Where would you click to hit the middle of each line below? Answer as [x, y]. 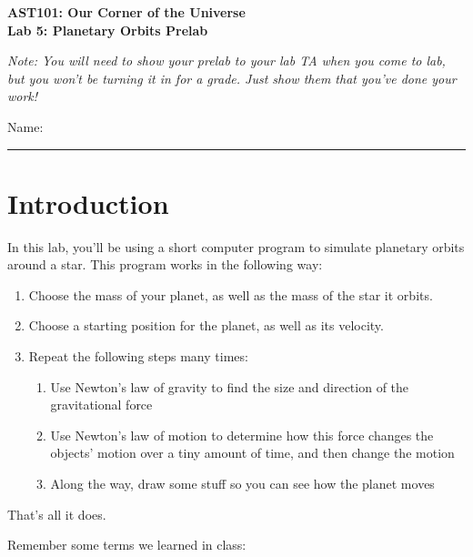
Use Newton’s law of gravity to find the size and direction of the [230, 386]
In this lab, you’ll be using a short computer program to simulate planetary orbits [236, 246]
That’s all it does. [57, 514]
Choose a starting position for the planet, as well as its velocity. [206, 325]
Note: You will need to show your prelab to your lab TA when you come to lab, [226, 61]
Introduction [88, 203]
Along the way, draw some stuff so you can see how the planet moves [242, 484]
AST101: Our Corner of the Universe [126, 12]
